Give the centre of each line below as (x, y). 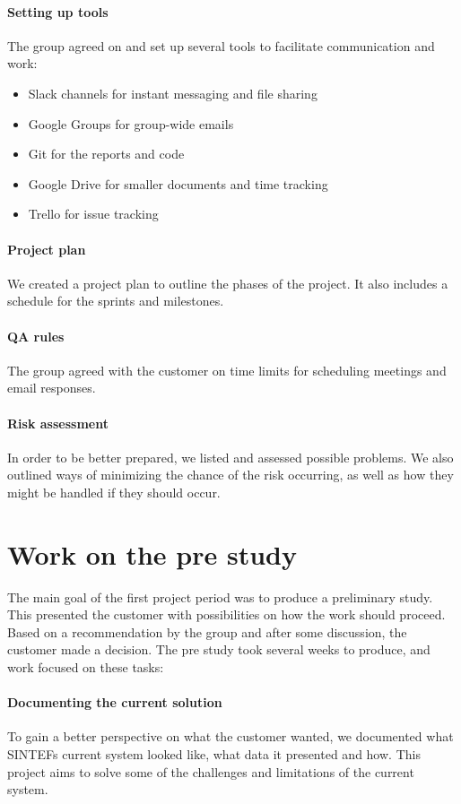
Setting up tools (58, 11)
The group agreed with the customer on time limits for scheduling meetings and (227, 370)
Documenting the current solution (115, 702)
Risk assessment (58, 423)
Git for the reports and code (106, 154)
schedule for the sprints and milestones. (116, 301)
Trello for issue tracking (93, 214)
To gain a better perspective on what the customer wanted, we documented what (230, 736)
